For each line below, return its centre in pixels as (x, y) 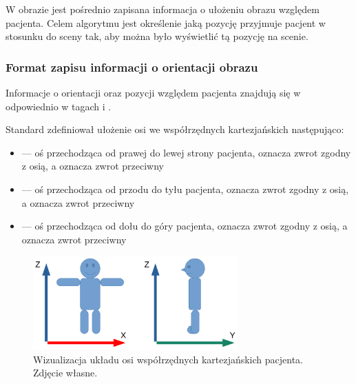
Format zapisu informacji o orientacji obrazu (132, 67)
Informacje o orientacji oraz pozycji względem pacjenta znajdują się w (153, 92)
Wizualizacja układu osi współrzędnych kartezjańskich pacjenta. (168, 359)
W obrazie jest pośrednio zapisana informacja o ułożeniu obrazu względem (163, 9)
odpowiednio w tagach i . (59, 106)
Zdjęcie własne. (65, 373)
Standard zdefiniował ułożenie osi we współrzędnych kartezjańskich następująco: (175, 129)
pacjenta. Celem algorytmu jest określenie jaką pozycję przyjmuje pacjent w (166, 22)
